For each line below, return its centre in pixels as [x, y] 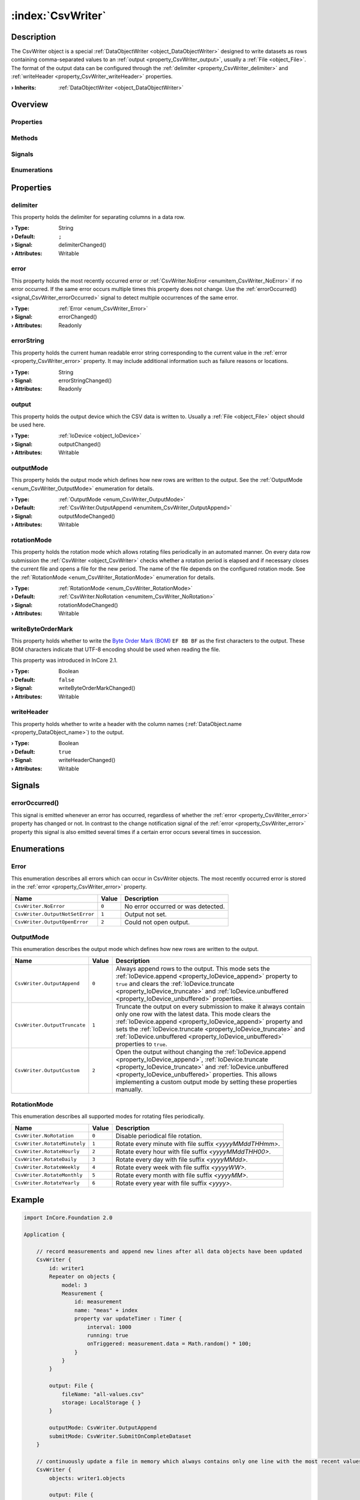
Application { [44, 1235]
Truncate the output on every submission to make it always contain [210, 1006]
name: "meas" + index [106, 1310]
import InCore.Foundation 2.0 [68, 1218]
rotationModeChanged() [88, 605]
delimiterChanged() [82, 245]
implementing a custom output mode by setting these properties [206, 1082]
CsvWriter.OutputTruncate [50, 1025]
